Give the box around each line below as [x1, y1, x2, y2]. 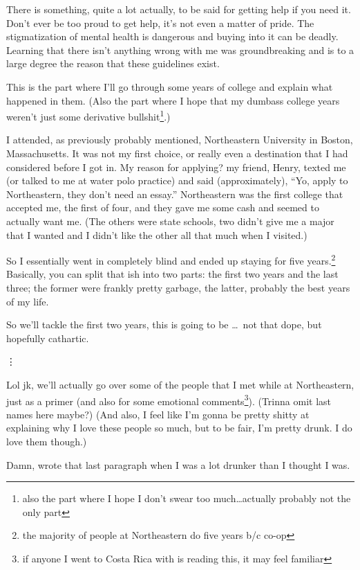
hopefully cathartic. [6, 330, 89, 345]
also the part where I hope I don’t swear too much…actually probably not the [22, 491, 351, 506]
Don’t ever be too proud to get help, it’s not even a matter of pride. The [6, 15, 314, 30]
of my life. [6, 294, 49, 308]
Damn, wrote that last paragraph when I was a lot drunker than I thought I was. [6, 457, 350, 472]
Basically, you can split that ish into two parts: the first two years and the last [6, 267, 339, 281]
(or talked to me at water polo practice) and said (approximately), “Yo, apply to [6, 173, 348, 188]
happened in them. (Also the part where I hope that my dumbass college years [6, 93, 340, 107]
